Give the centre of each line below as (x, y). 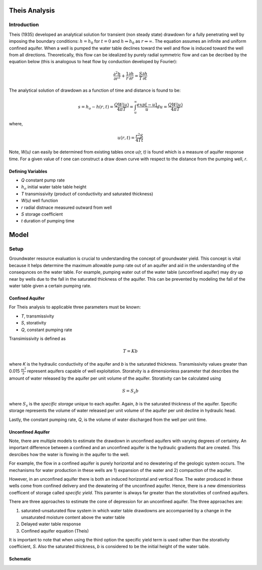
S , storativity (34, 323)
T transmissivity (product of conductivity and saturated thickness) (87, 194)
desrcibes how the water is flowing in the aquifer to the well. (69, 454)
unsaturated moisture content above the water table (73, 517)
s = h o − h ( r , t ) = (96, 107)
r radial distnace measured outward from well (66, 207)
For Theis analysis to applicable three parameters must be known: (75, 307)
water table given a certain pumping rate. (50, 286)
